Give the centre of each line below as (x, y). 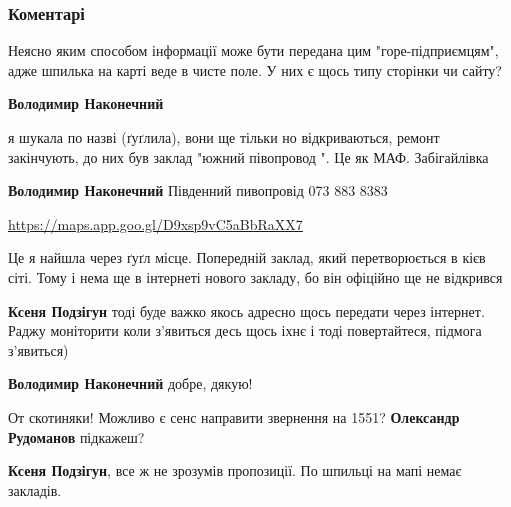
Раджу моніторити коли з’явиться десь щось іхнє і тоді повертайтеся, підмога (245, 330)
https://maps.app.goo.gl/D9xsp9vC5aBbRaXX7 (155, 223)
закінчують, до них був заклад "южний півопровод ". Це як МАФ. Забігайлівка (248, 156)
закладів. (35, 489)
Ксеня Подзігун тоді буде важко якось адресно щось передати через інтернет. (246, 310)
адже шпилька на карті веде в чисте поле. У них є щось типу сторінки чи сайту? (255, 69)
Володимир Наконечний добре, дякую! (130, 383)
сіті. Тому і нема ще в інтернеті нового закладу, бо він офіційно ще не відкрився (255, 276)
